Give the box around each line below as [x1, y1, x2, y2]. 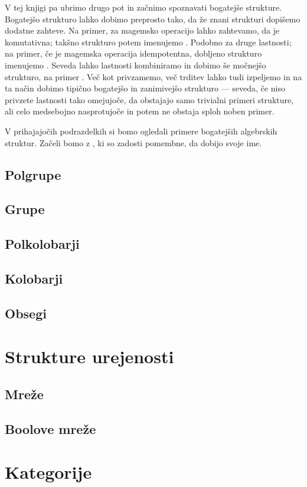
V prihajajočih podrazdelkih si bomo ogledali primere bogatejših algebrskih [5, 124, 277, 137]
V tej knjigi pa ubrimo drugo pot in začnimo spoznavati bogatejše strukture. [5, 1, 282, 13]
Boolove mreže [5, 419, 96, 437]
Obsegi [5, 304, 47, 322]
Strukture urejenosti [5, 344, 174, 368]
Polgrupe [5, 165, 61, 183]
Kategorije [5, 460, 92, 484]
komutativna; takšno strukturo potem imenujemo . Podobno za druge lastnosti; [5, 35, 292, 48]
